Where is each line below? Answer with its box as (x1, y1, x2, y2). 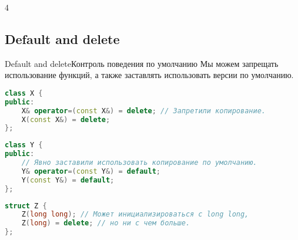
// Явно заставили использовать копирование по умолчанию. (21, 158, 257, 167)
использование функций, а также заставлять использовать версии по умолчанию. (5, 69, 294, 81)
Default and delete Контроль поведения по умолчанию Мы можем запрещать (5, 57, 279, 69)
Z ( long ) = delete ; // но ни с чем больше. (21, 219, 190, 228)
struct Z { (5, 201, 47, 210)
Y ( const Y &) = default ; (21, 175, 115, 184)
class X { (5, 89, 43, 97)
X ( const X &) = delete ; (21, 115, 111, 124)
